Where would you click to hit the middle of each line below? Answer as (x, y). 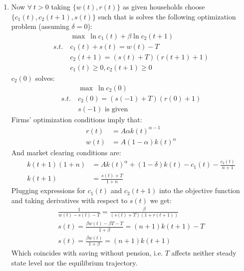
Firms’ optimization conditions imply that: (77, 119)
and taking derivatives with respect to (69, 200)
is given (116, 109)
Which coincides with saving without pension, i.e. (87, 253)
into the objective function (200, 190)
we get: (161, 200)
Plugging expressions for (48, 190)
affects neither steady (204, 253)
